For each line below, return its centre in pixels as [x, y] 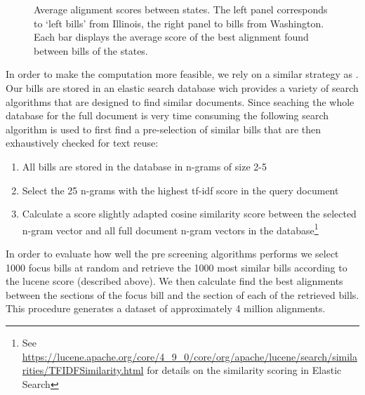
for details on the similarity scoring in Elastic [244, 370]
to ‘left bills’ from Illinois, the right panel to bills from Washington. [179, 23]
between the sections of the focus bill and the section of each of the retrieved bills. [182, 294]
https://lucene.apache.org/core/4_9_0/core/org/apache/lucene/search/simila [190, 356]
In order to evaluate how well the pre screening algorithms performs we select [172, 253]
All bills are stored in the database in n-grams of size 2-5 [144, 166]
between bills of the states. [91, 50]
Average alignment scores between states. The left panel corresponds [181, 9]
